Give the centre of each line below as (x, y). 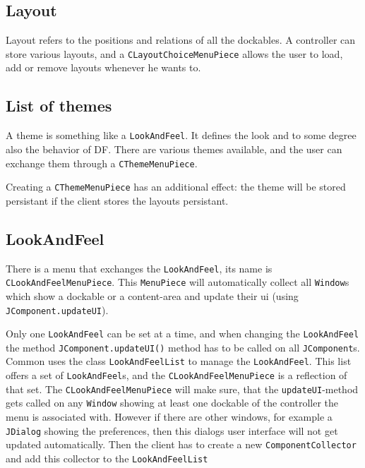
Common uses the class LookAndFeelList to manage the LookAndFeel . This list (179, 361)
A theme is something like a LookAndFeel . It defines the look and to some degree (181, 135)
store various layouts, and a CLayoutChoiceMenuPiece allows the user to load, (174, 53)
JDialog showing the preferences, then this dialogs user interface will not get (172, 430)
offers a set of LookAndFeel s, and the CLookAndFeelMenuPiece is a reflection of (176, 375)
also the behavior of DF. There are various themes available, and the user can (174, 149)
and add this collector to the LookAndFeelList (107, 458)
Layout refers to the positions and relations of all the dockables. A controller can (181, 40)
